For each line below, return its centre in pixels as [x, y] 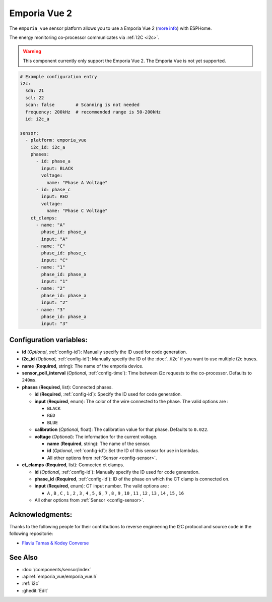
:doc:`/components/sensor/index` [57, 569]
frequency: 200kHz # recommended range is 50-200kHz [93, 112]
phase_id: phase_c [64, 253]
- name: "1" [51, 267]
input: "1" [54, 282]
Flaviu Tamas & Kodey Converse [55, 543]
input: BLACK [57, 168]
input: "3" [54, 324]
